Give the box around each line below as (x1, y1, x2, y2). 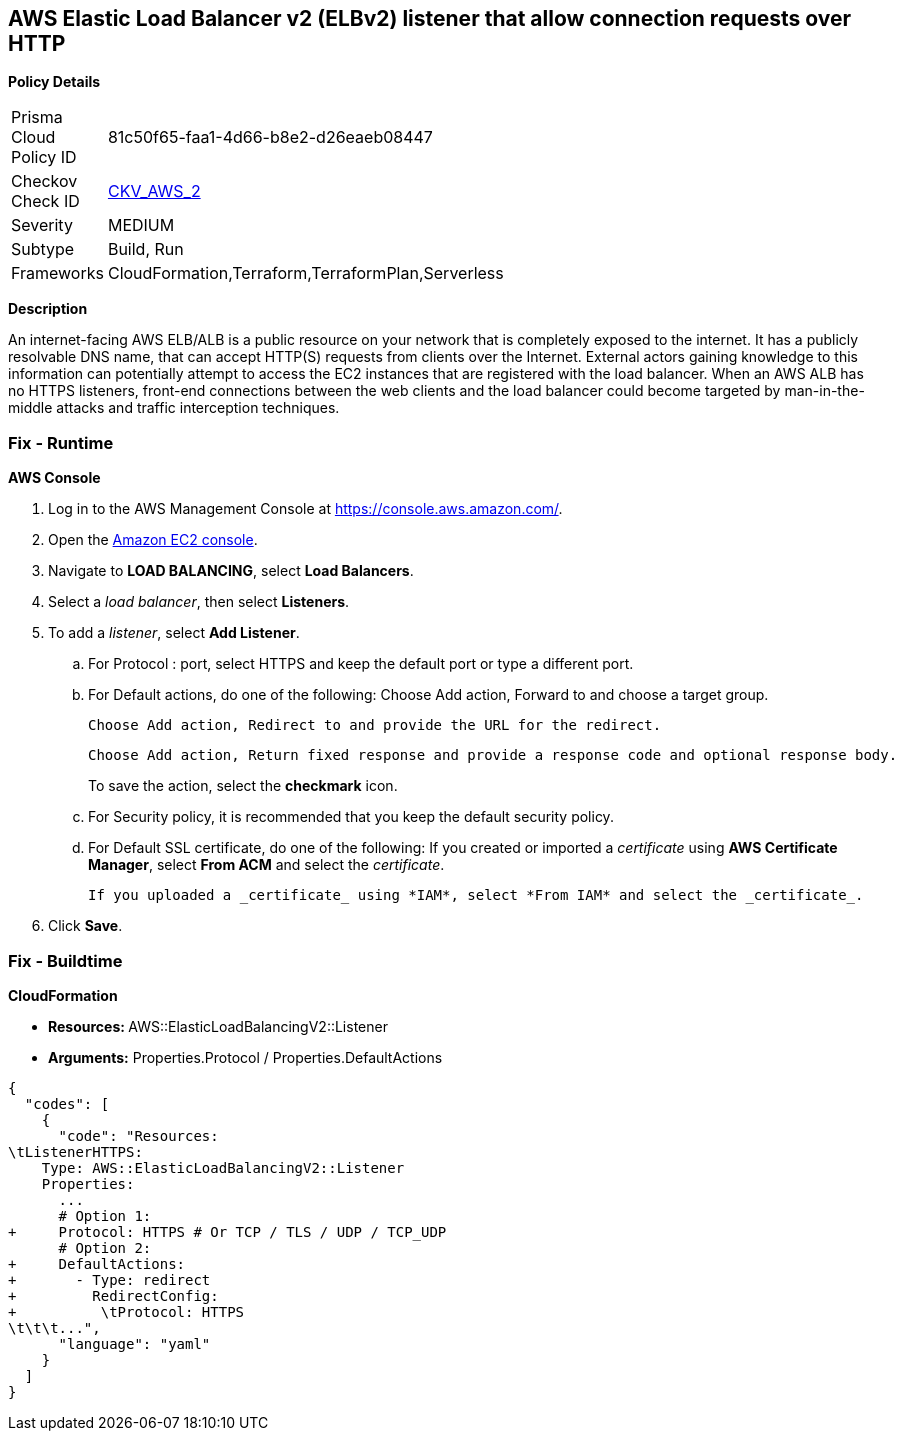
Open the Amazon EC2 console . (48, 531, 258, 549)
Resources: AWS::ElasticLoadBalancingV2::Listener (48, 1017, 388, 1035)
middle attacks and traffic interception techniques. (8, 399, 340, 417)
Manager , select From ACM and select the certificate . (88, 856, 445, 874)
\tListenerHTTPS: (8, 1143, 143, 1160)
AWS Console (8, 469, 101, 487)
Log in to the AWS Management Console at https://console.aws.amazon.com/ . (48, 500, 563, 518)
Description (8, 300, 88, 318)
